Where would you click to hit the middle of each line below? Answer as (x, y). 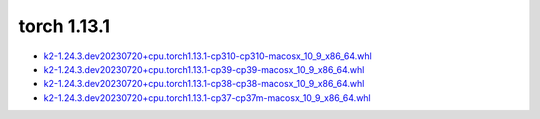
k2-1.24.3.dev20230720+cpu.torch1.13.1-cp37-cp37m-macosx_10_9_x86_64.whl (207, 97)
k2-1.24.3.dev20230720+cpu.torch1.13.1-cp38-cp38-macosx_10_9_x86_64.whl (204, 84)
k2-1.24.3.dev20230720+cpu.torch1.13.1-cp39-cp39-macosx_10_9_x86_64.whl (204, 69)
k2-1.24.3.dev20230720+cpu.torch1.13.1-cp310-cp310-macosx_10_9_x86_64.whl (207, 56)
